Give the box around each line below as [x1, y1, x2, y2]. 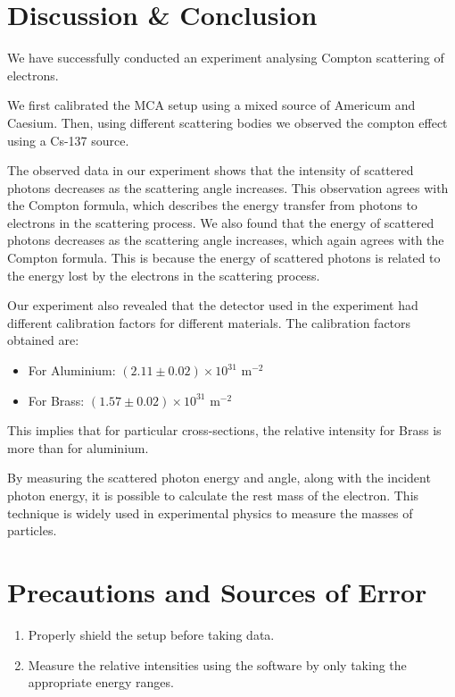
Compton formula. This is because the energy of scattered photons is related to [7, 248, 441, 267]
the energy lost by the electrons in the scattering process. [7, 265, 320, 284]
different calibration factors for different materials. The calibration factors [7, 313, 411, 332]
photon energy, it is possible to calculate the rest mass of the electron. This [7, 486, 419, 504]
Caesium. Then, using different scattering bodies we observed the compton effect [7, 113, 448, 131]
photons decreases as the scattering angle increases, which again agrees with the [7, 231, 444, 249]
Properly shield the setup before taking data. [28, 625, 275, 643]
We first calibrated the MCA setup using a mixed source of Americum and [7, 96, 416, 114]
